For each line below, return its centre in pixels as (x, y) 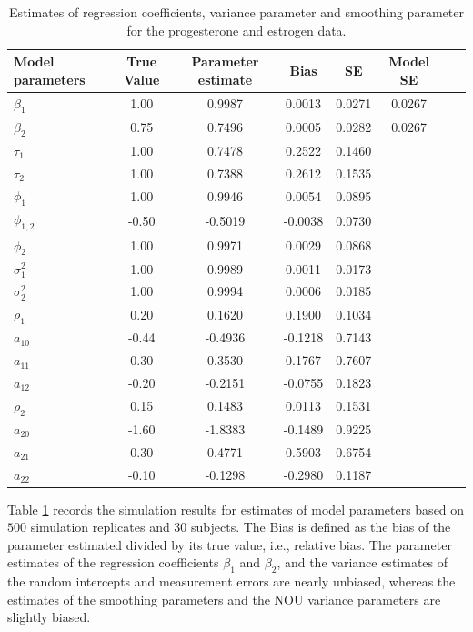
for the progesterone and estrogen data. (236, 30)
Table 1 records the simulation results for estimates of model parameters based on (236, 509)
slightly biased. (49, 617)
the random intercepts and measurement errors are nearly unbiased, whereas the (231, 581)
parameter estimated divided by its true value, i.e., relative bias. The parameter (230, 544)
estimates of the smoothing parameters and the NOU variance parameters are (224, 599)
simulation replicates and (100, 527)
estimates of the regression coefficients (113, 562)
